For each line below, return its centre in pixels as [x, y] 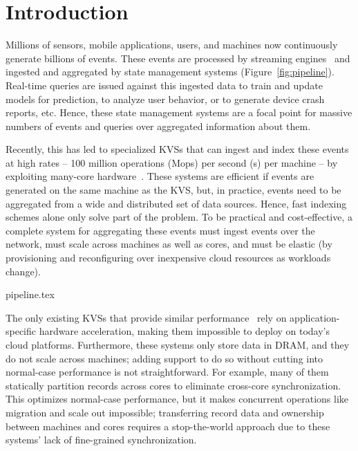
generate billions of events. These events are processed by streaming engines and [178, 58]
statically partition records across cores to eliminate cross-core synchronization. [173, 385]
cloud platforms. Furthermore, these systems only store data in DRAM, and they [178, 344]
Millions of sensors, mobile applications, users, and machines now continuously [172, 45]
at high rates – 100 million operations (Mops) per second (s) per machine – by [172, 162]
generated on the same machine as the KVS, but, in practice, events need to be [173, 190]
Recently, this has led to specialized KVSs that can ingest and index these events [177, 149]
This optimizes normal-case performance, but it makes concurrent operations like [177, 399]
